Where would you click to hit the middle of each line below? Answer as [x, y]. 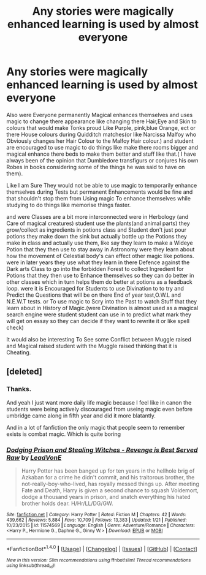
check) [15, 327]
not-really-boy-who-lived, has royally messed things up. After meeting [110, 484]
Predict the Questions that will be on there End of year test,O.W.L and [94, 295]
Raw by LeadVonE [34, 457]
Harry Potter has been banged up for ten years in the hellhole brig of [108, 471]
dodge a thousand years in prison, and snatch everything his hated [106, 497]
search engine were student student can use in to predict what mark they [99, 314]
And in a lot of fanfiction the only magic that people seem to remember [96, 427]
